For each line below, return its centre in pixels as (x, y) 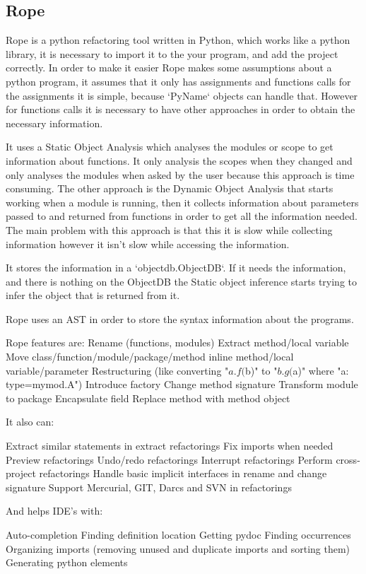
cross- (348, 459)
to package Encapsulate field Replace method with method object (148, 398)
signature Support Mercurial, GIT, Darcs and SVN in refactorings (149, 487)
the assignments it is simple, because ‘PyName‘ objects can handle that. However (182, 95)
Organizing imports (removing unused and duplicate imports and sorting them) (178, 548)
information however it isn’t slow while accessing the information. (148, 244)
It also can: (30, 422)
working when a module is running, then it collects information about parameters (182, 202)
